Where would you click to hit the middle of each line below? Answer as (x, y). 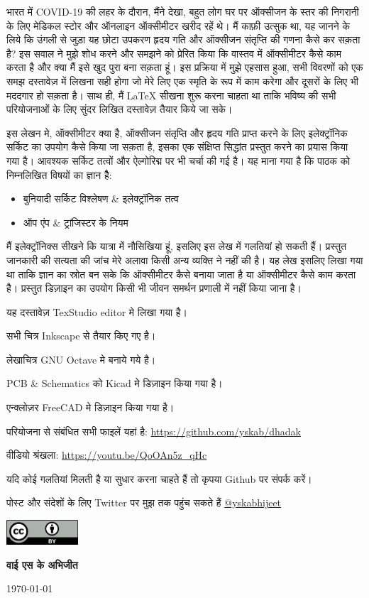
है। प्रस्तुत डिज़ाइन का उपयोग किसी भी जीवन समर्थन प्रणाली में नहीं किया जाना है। (154, 288)
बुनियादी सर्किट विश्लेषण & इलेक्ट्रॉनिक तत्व (101, 199)
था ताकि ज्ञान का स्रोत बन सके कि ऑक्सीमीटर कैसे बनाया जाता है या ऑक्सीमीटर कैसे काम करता (181, 274)
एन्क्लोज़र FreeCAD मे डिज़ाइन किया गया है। (90, 407)
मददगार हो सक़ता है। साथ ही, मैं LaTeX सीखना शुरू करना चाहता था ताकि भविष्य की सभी (171, 95)
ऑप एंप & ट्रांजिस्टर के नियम (76, 222)
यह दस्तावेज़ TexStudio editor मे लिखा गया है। (97, 311)
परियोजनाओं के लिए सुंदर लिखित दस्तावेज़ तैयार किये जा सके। (120, 109)
